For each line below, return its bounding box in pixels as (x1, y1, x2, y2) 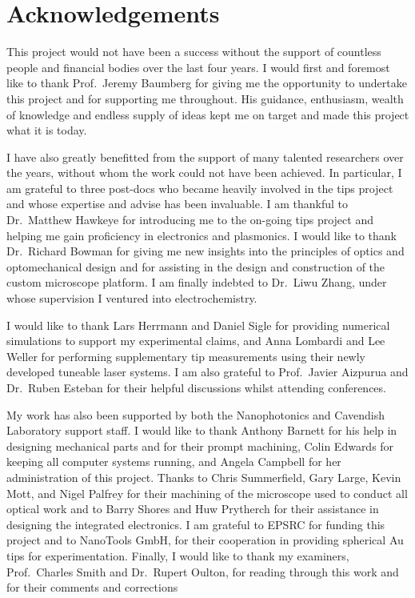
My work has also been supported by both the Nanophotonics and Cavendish (6, 406, 385, 423)
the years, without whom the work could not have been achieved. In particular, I (6, 164, 402, 181)
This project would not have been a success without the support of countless (6, 43, 381, 60)
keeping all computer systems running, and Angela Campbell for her (6, 453, 341, 470)
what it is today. (6, 122, 87, 138)
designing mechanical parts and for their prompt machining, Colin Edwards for (6, 437, 394, 454)
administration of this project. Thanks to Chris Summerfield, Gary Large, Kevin (6, 468, 401, 485)
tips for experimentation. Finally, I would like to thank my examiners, (6, 547, 349, 564)
